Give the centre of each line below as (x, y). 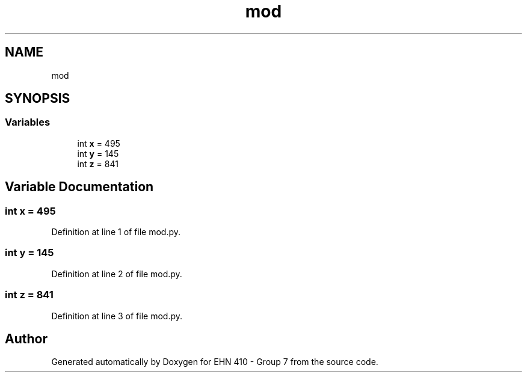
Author (26, 339)
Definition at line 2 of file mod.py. (117, 274)
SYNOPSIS (38, 99)
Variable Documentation (79, 187)
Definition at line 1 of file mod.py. (116, 232)
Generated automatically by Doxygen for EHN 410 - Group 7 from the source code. (215, 362)
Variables (28, 122)
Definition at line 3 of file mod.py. (117, 316)
